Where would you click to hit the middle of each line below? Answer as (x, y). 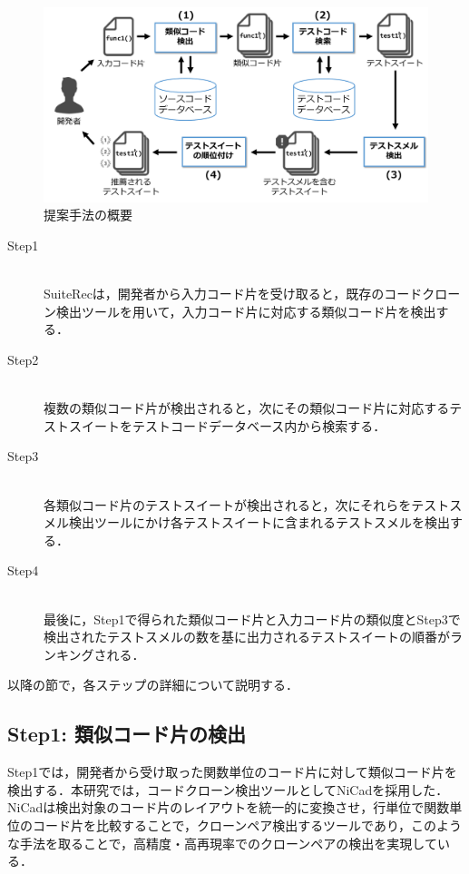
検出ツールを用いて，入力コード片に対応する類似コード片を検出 (246, 311)
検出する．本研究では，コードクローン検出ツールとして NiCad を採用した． (228, 789)
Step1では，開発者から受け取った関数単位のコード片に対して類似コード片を (232, 772)
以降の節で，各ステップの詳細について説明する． (153, 685)
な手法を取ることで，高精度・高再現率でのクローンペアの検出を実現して (222, 843)
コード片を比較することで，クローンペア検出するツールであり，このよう (247, 825)
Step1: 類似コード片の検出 (127, 734)
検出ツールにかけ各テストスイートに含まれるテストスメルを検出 (259, 522)
